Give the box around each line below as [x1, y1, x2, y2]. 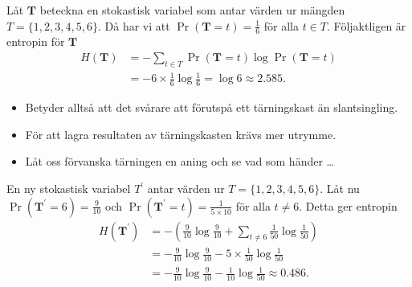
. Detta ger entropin [299, 197, 398, 214]
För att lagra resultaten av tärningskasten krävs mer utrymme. [25, 125, 337, 142]
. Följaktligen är [327, 17, 406, 34]
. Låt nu [320, 180, 360, 196]
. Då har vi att [98, 17, 170, 34]
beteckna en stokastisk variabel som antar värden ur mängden [39, 2, 345, 18]
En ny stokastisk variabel [6, 180, 131, 196]
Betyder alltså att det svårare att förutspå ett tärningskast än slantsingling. [25, 99, 398, 116]
